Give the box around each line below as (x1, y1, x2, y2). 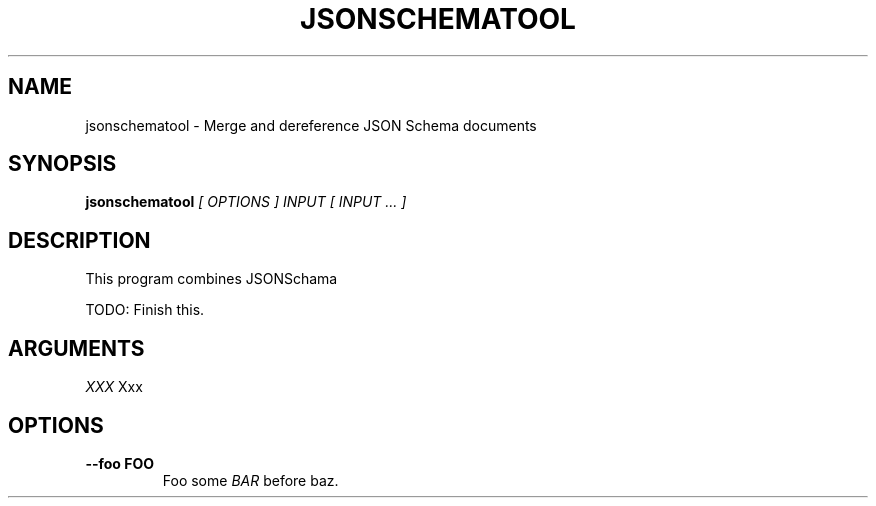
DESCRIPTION (8, 227, 151, 253)
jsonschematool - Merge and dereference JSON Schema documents (85, 116, 537, 134)
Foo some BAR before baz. (162, 471, 339, 489)
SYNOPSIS (8, 151, 117, 177)
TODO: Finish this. (85, 301, 205, 319)
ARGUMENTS (8, 335, 145, 361)
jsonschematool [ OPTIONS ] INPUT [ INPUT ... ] (85, 193, 407, 211)
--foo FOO (85, 454, 155, 472)
